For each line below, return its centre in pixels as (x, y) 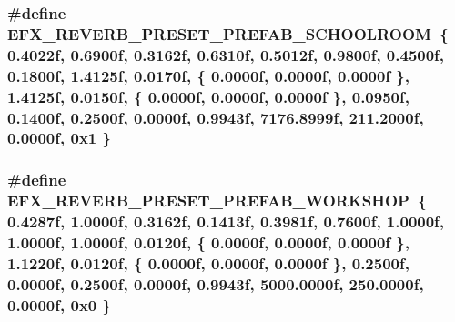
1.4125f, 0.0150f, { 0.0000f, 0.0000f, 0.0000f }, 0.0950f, (208, 96)
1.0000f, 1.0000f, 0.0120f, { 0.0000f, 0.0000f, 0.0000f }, (208, 242)
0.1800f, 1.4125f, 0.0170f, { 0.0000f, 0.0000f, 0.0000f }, (208, 75)
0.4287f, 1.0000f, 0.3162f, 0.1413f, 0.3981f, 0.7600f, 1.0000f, (226, 221)
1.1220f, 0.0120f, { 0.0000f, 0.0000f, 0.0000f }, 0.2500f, (208, 262)
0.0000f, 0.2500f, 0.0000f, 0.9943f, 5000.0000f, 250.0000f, (216, 283)
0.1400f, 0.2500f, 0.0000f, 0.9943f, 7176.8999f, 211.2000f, (216, 117)
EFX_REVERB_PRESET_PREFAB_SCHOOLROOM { (228, 33)
